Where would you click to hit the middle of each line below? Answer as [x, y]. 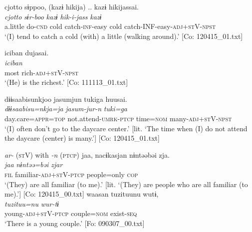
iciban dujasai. [27, 53]
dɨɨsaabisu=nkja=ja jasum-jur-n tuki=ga [66, 109]
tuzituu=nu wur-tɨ [32, 203]
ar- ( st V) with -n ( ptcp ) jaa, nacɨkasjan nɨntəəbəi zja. [87, 154]
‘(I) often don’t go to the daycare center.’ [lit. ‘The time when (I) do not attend [126, 128]
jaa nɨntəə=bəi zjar [34, 164]
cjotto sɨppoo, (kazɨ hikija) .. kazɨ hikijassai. [72, 6]
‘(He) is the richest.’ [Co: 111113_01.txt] [66, 82]
